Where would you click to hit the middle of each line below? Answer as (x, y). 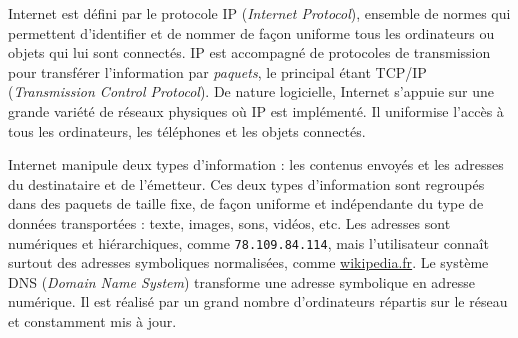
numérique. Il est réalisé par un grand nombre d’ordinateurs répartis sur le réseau (258, 301)
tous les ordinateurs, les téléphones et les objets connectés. (187, 130)
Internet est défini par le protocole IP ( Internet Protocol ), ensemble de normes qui (259, 13)
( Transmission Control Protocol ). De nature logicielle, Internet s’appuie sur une (251, 91)
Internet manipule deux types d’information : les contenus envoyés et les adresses (256, 164)
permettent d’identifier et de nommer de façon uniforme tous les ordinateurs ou (251, 32)
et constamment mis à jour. (92, 320)
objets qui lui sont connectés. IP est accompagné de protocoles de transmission (249, 52)
